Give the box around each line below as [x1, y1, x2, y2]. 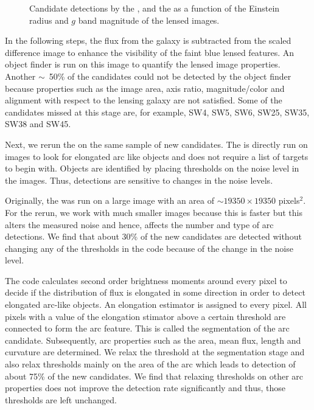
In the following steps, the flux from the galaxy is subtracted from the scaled [5, 34, 291, 47]
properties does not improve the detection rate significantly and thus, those [5, 381, 285, 394]
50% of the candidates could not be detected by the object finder [49, 69, 291, 82]
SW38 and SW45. [5, 117, 71, 130]
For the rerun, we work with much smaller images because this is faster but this [5, 206, 302, 218]
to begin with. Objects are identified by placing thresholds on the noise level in [5, 162, 299, 175]
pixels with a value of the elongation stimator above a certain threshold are [5, 310, 286, 322]
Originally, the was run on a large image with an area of [5, 194, 215, 207]
